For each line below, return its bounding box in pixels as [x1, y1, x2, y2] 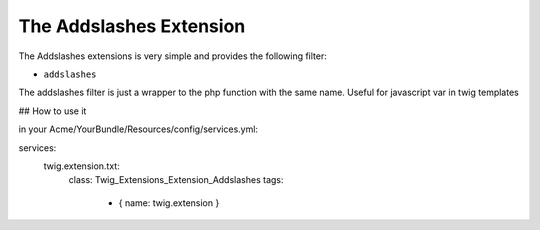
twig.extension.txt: [43, 160, 120, 172]
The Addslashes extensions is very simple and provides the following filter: [18, 50, 327, 62]
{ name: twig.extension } [118, 196, 220, 209]
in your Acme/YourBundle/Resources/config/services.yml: [18, 123, 259, 135]
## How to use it [18, 105, 87, 117]
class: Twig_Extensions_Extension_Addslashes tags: [68, 174, 284, 186]
